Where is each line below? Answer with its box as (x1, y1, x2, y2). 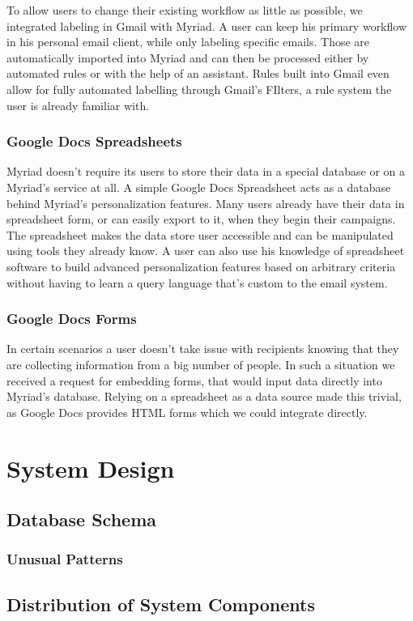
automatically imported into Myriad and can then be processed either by (6, 49, 369, 66)
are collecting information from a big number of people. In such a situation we (6, 355, 395, 372)
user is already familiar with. (6, 96, 150, 113)
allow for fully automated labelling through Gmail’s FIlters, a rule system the (6, 80, 392, 97)
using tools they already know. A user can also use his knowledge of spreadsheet (6, 242, 405, 259)
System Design (6, 451, 175, 484)
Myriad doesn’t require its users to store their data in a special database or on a (6, 163, 405, 180)
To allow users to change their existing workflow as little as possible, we (6, 2, 363, 18)
